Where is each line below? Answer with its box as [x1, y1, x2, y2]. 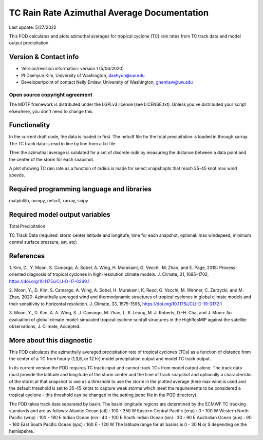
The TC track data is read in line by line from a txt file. [9, 140, 117, 146]
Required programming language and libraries [9, 185, 152, 193]
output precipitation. [9, 40, 50, 46]
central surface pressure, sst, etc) [9, 239, 77, 245]
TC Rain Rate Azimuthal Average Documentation [9, 7, 209, 18]
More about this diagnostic [9, 336, 93, 344]
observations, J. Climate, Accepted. [9, 324, 81, 329]
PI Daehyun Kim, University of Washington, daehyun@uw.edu [21, 72, 145, 78]
